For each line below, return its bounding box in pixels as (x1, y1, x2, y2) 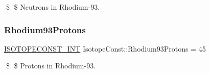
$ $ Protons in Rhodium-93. (6, 60, 96, 71)
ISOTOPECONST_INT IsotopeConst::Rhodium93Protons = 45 (4, 43, 206, 54)
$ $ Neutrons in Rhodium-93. (6, 2, 100, 12)
